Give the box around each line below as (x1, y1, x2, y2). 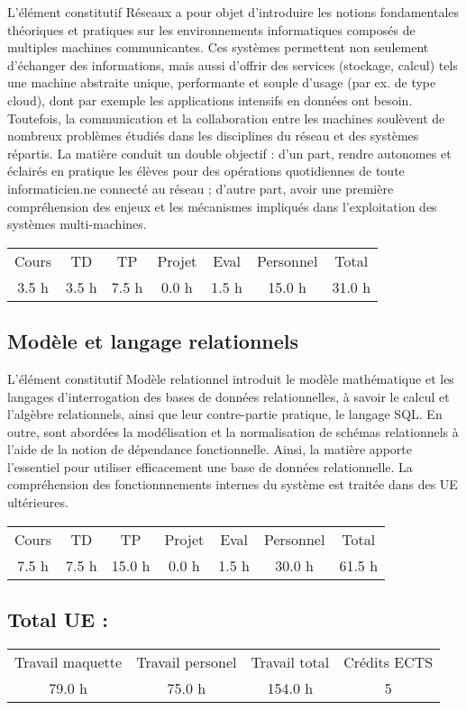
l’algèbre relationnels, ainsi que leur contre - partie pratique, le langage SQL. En (7, 405, 443, 423)
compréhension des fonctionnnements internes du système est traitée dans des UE (7, 475, 458, 494)
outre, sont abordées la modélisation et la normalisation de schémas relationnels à (7, 422, 459, 441)
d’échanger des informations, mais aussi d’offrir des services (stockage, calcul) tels (7, 55, 458, 74)
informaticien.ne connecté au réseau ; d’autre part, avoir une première (7, 178, 394, 197)
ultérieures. (7, 493, 69, 512)
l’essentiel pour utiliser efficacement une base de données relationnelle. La (7, 457, 413, 476)
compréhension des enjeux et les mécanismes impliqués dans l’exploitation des (7, 196, 437, 215)
